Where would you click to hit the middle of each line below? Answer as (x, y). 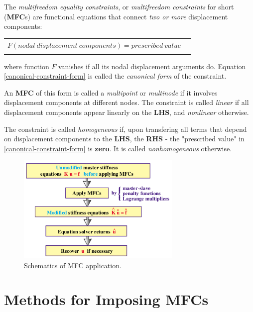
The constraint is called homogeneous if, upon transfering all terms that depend (126, 129)
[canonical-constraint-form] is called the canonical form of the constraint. (115, 76)
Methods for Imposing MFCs (106, 299)
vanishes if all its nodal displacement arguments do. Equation (152, 66)
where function (27, 66)
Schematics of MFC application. (73, 265)
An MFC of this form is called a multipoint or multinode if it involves (111, 92)
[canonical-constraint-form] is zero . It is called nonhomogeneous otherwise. (118, 148)
